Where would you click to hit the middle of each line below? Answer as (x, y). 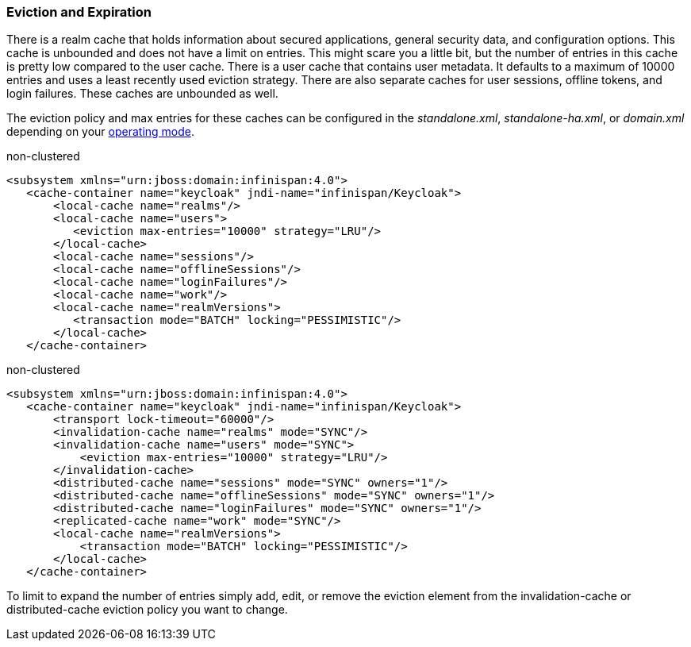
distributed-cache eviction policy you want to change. (147, 610)
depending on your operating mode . (101, 132)
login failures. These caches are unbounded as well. (142, 94)
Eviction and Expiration (79, 12)
